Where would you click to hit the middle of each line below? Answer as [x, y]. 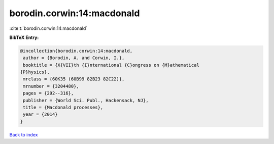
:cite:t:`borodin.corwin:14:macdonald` [48, 28]
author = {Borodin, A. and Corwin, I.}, [74, 58]
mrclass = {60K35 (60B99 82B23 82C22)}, [74, 79]
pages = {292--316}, [48, 93]
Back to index [24, 134]
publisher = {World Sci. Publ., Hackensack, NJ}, [86, 100]
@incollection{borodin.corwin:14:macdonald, [76, 51]
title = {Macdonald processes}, [63, 108]
